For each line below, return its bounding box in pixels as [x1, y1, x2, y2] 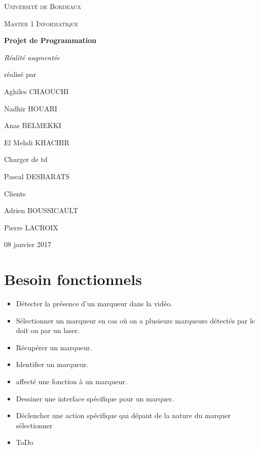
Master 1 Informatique [4, 18, 79, 28]
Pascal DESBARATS [4, 171, 70, 181]
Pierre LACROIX [4, 222, 58, 232]
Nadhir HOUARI [4, 103, 57, 113]
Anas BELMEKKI [4, 120, 61, 131]
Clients [4, 188, 26, 198]
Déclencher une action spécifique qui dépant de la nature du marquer [16, 410, 231, 421]
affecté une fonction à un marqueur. [16, 376, 127, 386]
